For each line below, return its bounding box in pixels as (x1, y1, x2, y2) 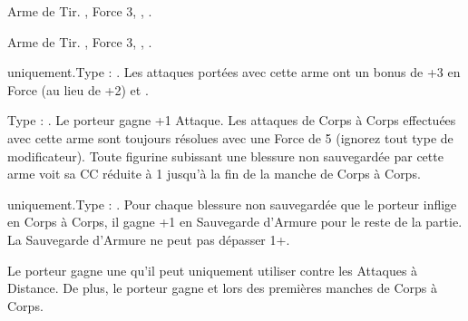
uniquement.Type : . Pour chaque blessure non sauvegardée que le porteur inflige (7, 194, 457, 213)
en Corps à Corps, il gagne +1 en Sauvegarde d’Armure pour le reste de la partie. (7, 212, 463, 231)
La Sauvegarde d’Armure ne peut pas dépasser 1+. (7, 229, 290, 248)
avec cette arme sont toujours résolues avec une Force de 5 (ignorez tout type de (7, 128, 453, 147)
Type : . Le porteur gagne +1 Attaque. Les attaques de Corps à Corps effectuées (7, 111, 456, 130)
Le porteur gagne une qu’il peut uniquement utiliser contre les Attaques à (7, 260, 418, 279)
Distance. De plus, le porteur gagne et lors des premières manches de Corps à (7, 278, 437, 297)
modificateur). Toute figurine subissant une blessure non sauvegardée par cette (7, 146, 444, 165)
